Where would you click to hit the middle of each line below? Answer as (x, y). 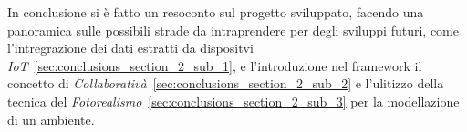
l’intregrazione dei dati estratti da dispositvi (130, 48)
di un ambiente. (51, 119)
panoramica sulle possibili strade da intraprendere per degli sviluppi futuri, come (233, 30)
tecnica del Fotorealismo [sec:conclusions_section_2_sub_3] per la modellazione (233, 101)
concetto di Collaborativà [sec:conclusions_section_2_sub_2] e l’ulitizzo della (226, 83)
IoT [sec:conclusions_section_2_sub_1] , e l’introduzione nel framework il (215, 65)
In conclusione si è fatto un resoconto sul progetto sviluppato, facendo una (216, 12)
